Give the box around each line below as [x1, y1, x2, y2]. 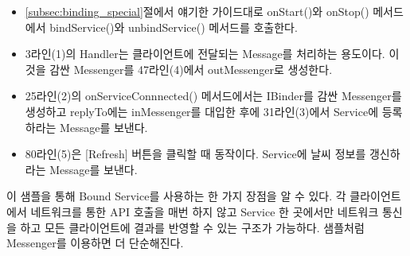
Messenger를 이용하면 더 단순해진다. [6, 235, 184, 251]
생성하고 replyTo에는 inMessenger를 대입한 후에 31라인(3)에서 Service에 [25, 103, 379, 119]
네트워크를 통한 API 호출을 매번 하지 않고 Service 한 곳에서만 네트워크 [30, 203, 379, 219]
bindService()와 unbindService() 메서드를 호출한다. [49, 18, 298, 35]
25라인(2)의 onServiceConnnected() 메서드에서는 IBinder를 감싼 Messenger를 [25, 87, 402, 104]
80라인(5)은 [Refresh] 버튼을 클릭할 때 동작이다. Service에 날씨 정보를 [25, 145, 366, 162]
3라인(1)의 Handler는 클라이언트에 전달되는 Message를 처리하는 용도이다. [25, 45, 385, 62]
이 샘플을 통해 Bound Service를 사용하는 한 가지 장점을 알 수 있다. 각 [6, 188, 346, 204]
